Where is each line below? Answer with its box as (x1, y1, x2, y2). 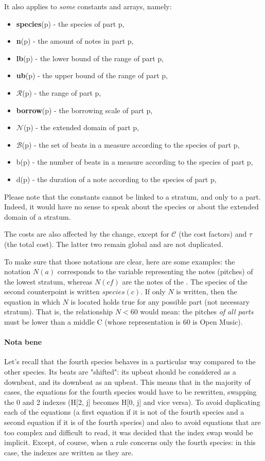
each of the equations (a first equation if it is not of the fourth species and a (4, 406, 244, 417)
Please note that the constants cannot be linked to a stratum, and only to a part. (4, 191, 261, 202)
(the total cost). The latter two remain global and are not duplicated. (4, 238, 223, 249)
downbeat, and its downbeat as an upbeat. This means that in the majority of (4, 376, 251, 387)
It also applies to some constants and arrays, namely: (4, 1, 172, 11)
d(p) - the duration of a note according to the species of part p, (16, 173, 217, 184)
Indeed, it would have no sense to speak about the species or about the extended (4, 201, 259, 212)
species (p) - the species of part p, (16, 18, 125, 29)
